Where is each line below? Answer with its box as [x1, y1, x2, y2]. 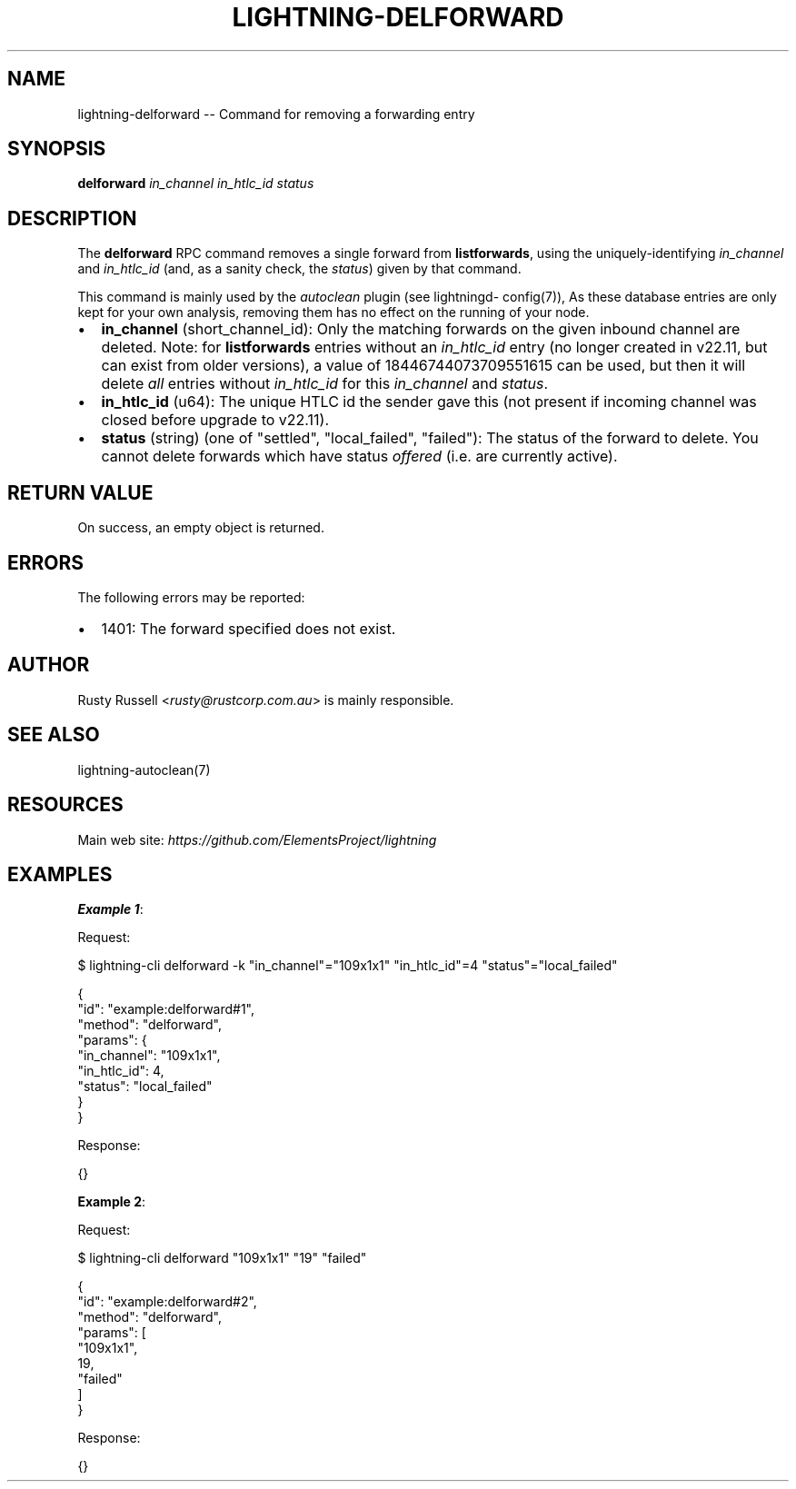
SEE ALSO [7, 723, 100, 747]
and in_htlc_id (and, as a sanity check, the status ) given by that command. [77, 261, 522, 277]
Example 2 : [77, 1194, 146, 1210]
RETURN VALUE [7, 481, 154, 504]
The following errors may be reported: [77, 589, 305, 605]
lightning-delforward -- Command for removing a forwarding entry [77, 105, 475, 122]
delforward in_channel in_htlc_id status [77, 175, 314, 192]
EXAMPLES [7, 862, 113, 886]
